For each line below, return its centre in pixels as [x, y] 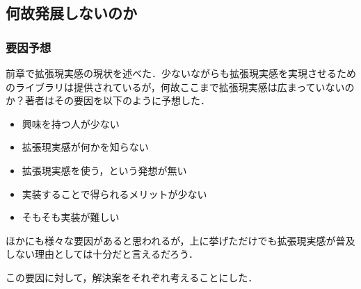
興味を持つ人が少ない [71, 123]
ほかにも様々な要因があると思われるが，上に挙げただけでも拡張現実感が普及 [180, 240]
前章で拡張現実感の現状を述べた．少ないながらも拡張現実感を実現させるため [181, 73]
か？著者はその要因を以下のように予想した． [108, 100]
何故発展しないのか [71, 13]
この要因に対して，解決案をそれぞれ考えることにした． [132, 277]
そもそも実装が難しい [71, 217]
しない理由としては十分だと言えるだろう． [102, 254]
